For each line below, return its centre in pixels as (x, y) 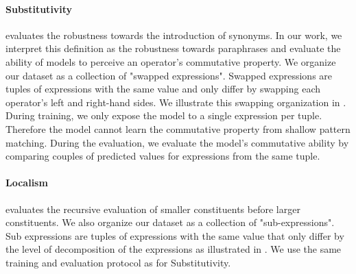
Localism (27, 183)
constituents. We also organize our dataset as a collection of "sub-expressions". (170, 222)
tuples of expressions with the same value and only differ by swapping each (163, 89)
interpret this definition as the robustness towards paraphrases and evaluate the (173, 48)
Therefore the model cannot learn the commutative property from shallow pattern (178, 128)
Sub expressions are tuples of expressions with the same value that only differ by (175, 235)
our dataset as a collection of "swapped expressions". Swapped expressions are (169, 75)
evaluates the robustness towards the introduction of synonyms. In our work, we (174, 35)
